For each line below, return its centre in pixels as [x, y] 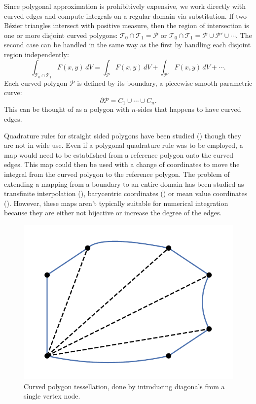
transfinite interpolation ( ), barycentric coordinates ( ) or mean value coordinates [126, 193]
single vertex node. [52, 396]
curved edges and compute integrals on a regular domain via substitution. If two [126, 16]
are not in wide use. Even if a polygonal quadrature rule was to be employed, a [124, 145]
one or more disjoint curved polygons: [61, 35]
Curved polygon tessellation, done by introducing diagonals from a [124, 386]
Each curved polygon [36, 83]
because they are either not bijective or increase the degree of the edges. [113, 213]
